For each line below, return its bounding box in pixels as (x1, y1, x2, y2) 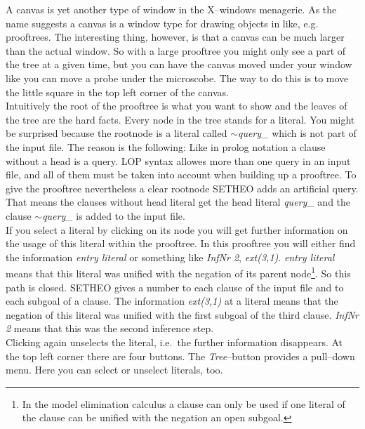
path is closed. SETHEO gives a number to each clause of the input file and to (6, 279, 344, 294)
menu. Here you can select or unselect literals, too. (6, 362, 223, 377)
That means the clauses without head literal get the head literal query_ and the (6, 194, 351, 209)
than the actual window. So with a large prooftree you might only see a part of (6, 43, 346, 58)
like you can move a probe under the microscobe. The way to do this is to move (6, 70, 349, 85)
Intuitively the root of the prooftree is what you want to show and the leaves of (6, 98, 347, 113)
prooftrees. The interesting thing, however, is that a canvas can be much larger (6, 29, 345, 44)
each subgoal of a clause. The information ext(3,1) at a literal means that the (6, 293, 338, 308)
